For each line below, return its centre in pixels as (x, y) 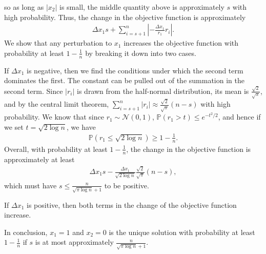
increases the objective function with (181, 43)
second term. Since (34, 91)
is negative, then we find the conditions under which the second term (135, 70)
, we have (81, 126)
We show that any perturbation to (58, 43)
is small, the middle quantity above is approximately (142, 7)
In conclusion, (26, 232)
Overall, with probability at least (56, 149)
